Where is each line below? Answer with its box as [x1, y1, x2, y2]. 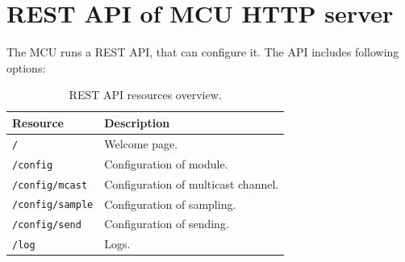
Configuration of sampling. [104, 195, 236, 212]
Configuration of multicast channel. [104, 175, 279, 192]
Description [104, 114, 170, 131]
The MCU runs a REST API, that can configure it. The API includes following [6, 44, 399, 60]
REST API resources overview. [69, 86, 222, 103]
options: [6, 59, 46, 76]
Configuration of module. [104, 155, 228, 172]
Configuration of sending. [104, 215, 229, 232]
